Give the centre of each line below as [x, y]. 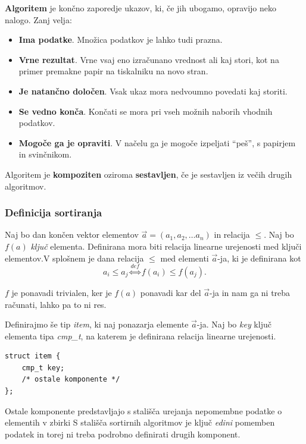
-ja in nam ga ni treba [250, 292]
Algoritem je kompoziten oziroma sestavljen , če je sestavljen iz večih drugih [149, 174]
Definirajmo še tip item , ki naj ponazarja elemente [97, 324]
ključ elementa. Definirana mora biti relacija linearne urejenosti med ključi [166, 246]
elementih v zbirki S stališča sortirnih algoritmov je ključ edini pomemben [140, 422]
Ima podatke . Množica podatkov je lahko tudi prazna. [121, 40]
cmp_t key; [43, 368]
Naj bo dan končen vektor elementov [72, 234]
